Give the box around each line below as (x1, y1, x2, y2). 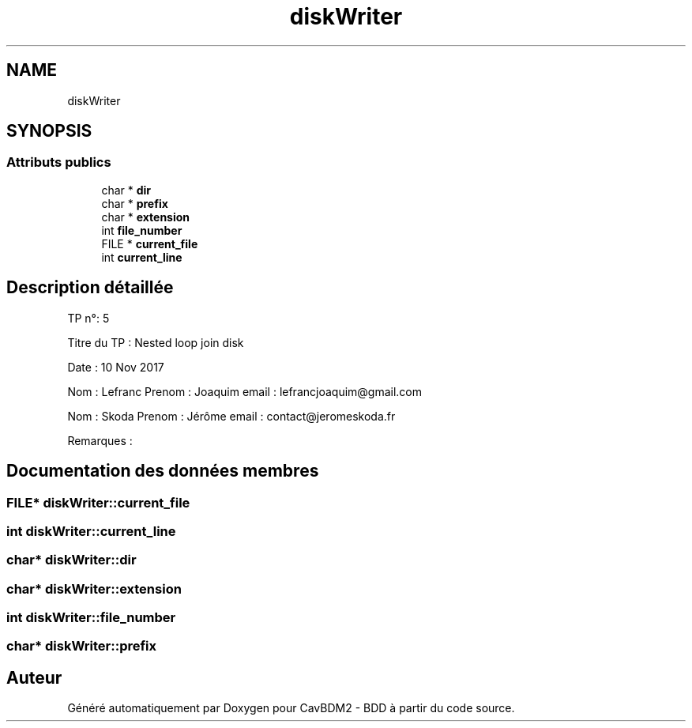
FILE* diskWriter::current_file (6, 494, 190, 511)
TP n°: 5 (67, 311, 110, 325)
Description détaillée (6, 277, 174, 298)
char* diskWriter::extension (6, 580, 182, 597)
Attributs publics (6, 154, 111, 171)
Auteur (6, 667, 62, 688)
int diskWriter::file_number (6, 609, 176, 625)
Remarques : (67, 433, 133, 447)
